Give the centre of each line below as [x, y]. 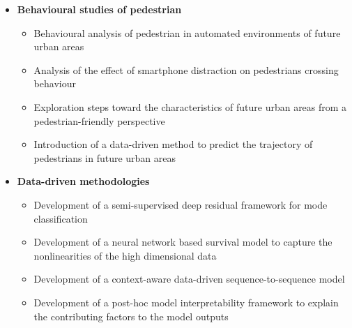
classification [61, 218]
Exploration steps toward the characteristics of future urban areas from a [190, 106]
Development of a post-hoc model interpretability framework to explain [186, 302]
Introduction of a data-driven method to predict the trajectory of [173, 144]
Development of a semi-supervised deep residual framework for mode [181, 204]
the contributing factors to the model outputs [131, 316]
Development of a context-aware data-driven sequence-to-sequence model [189, 279]
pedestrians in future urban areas [105, 157]
